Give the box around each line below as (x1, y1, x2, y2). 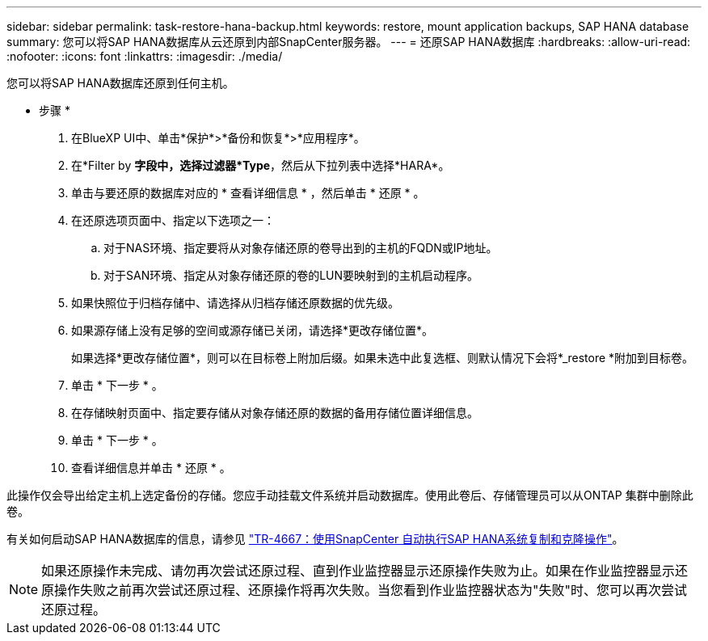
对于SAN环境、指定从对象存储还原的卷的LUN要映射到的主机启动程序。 (103, 268, 479, 282)
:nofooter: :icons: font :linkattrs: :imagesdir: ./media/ (6, 49, 283, 63)
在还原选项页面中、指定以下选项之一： (71, 213, 275, 227)
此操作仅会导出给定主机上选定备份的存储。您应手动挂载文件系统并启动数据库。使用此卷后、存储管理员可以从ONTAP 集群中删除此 (6, 488, 693, 502)
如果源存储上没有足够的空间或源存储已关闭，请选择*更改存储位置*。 (71, 323, 434, 337)
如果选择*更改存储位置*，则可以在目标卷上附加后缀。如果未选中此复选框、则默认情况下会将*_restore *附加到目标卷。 (71, 351, 694, 365)
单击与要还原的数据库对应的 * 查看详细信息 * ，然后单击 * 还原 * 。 (71, 186, 425, 200)
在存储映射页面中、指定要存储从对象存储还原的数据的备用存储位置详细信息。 (71, 406, 478, 420)
